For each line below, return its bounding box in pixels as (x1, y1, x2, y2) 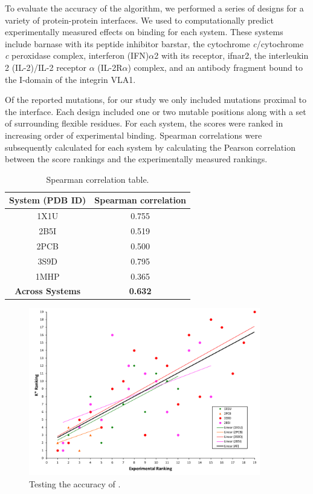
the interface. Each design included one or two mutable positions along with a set (5, 105, 306, 117)
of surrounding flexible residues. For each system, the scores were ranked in (5, 117, 283, 130)
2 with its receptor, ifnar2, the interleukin (154, 49, 309, 62)
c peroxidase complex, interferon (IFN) (5, 49, 149, 62)
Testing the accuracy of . (29, 477, 121, 490)
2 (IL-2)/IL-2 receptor (5, 61, 87, 73)
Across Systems (15, 285, 81, 297)
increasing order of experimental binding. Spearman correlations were (5, 128, 262, 141)
